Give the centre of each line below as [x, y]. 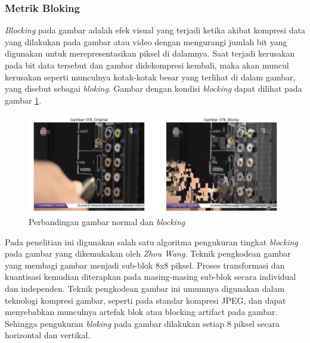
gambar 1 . [23, 100]
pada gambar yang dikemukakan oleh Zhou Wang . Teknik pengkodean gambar [148, 253]
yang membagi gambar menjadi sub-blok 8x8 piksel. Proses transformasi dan [145, 265]
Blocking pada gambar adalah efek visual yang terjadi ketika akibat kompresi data [155, 30]
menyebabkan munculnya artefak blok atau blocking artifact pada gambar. [141, 312]
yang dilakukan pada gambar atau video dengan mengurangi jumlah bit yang [146, 41]
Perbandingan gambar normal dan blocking [107, 222]
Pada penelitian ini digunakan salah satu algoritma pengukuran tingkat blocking [151, 241]
